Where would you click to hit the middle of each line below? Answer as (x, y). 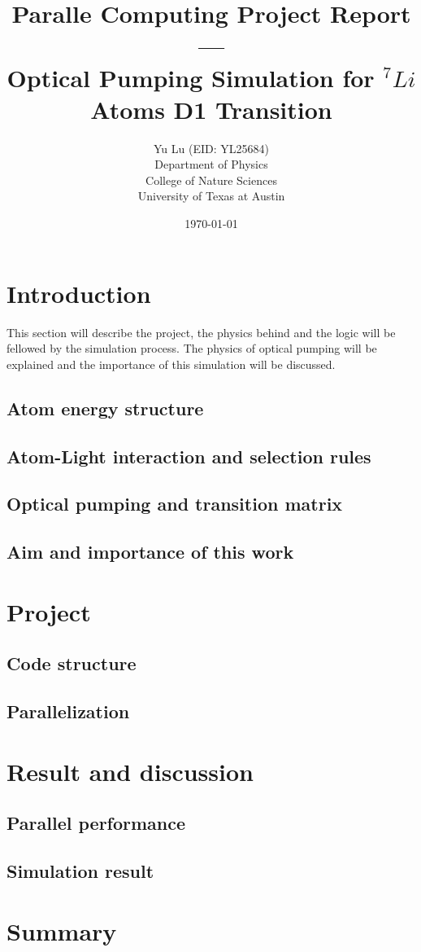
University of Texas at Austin (211, 196)
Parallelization (68, 711)
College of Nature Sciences (211, 180)
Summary (62, 930)
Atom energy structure (105, 408)
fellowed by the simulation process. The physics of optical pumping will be (192, 348)
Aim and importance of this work (150, 552)
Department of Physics (211, 164)
